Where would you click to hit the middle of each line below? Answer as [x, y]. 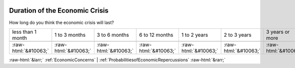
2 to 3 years [238, 35]
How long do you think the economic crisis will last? [61, 23]
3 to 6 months [113, 35]
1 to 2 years [195, 35]
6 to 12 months [156, 35]
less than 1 [24, 32]
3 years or [278, 32]
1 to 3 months [70, 35]
